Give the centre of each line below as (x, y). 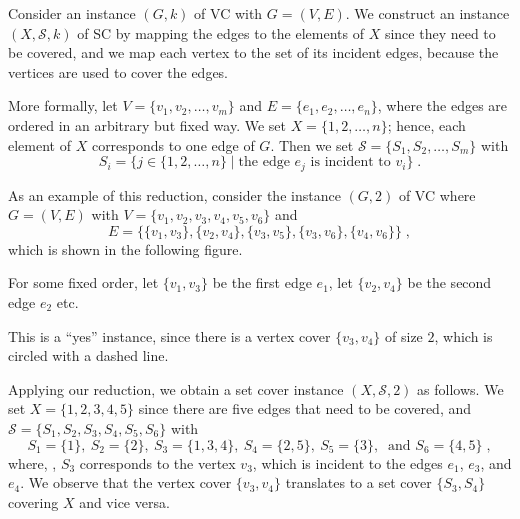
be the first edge (262, 282)
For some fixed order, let (83, 282)
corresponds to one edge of (173, 144)
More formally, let (63, 105)
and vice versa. (124, 501)
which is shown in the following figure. (125, 248)
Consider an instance (72, 13)
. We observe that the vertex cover (126, 482)
